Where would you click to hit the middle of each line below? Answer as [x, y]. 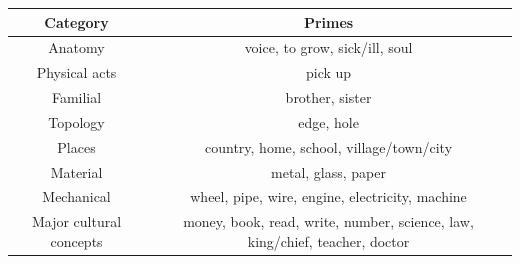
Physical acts [76, 72]
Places [76, 146]
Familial [76, 97]
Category [76, 21]
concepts [76, 240]
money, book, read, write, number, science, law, [328, 221]
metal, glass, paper [328, 171]
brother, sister [328, 97]
